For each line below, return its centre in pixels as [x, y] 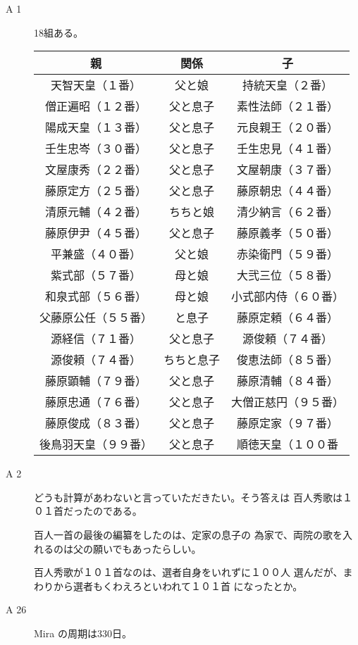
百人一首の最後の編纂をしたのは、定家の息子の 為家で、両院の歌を [189, 534]
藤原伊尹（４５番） [96, 233]
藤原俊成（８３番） [96, 423]
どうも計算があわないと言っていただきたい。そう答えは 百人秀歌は [188, 497]
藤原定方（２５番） [96, 191]
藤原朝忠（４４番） [288, 191]
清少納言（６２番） [288, 212]
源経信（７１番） [96, 339]
